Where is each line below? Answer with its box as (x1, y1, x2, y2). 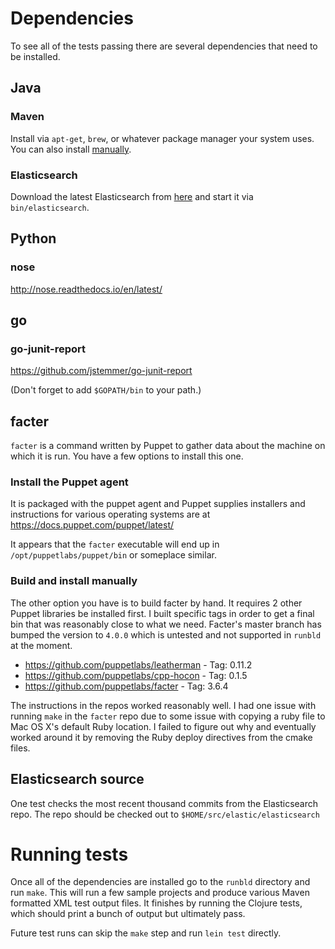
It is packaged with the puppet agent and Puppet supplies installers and (10, 498, 306, 510)
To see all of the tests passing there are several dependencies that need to (10, 40, 318, 52)
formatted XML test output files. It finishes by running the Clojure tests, (10, 897, 303, 909)
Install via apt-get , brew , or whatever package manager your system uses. (10, 132, 315, 144)
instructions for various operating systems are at (10, 508, 211, 521)
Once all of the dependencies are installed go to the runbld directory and (10, 876, 311, 888)
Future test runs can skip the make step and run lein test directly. (10, 927, 282, 939)
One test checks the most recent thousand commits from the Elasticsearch (10, 797, 319, 809)
